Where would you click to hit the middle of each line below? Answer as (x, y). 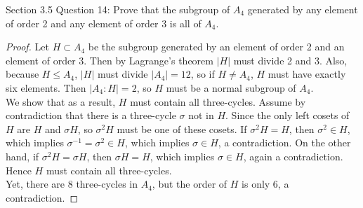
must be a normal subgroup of (231, 87)
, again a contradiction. (293, 156)
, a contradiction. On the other (284, 143)
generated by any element (303, 9)
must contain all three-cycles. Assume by (218, 101)
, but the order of (190, 184)
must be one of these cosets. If (182, 129)
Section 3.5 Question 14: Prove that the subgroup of (118, 9)
